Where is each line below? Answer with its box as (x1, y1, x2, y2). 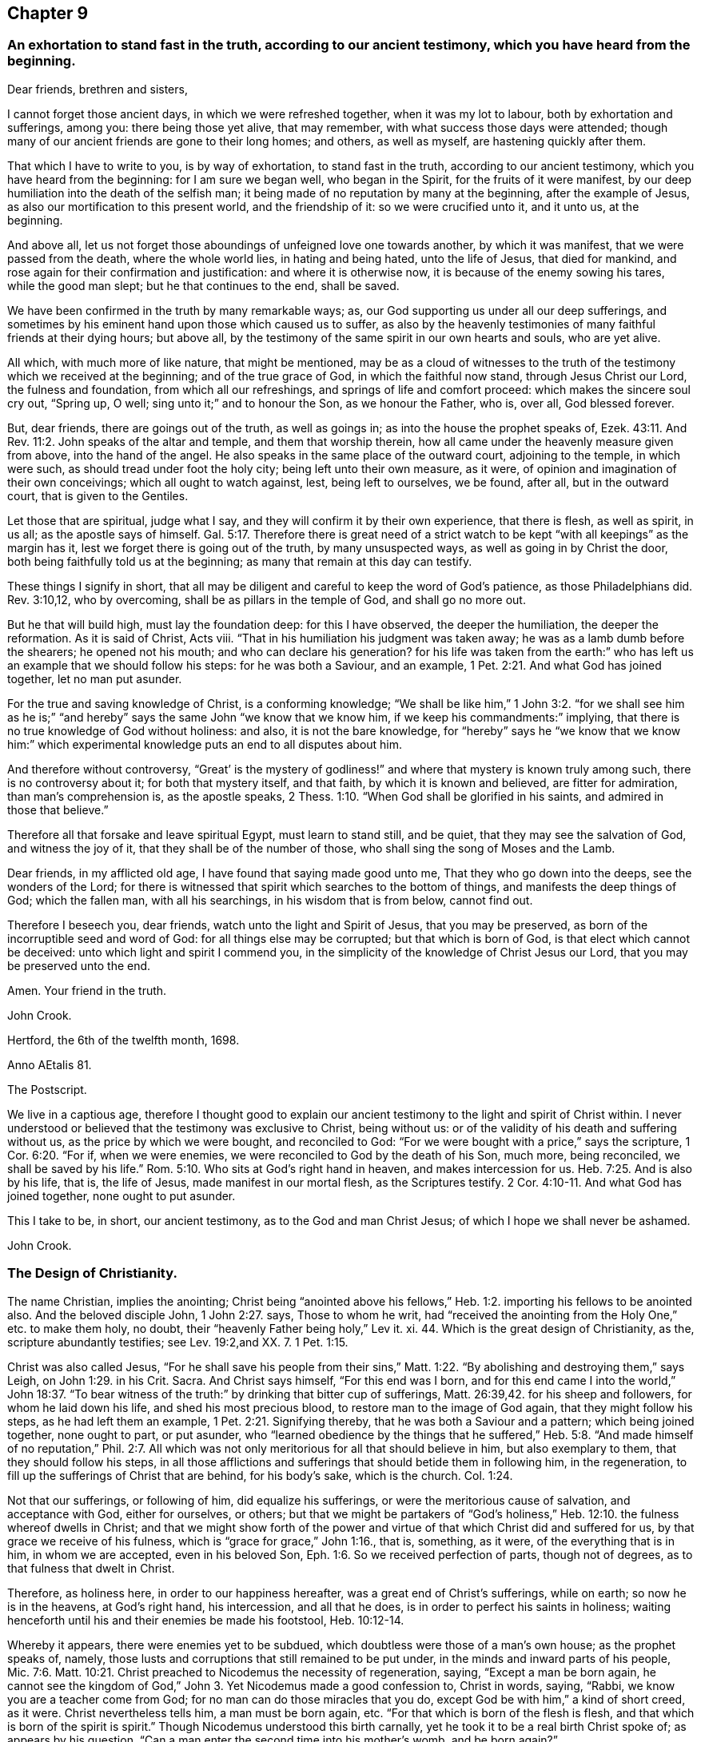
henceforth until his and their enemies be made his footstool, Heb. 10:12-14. (7, 1613, 404, 1627)
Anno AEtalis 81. (7, 1057, 92, 1072)
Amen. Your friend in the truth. (7, 983, 167, 997)
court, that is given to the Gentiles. (7, 488, 189, 503)
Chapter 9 (7, 3, 89, 23)
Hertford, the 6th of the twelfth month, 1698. (7, 1032, 240, 1047)
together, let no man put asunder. (7, 671, 182, 686)
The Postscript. (7, 1082, 87, 1096)
